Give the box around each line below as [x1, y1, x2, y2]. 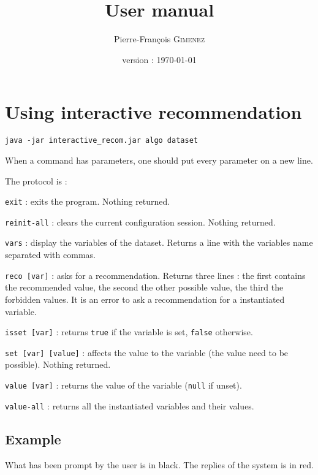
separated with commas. [5, 248, 96, 261]
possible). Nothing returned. [5, 358, 111, 371]
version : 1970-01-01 [122, 53, 197, 66]
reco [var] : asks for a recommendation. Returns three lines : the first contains [5, 268, 306, 281]
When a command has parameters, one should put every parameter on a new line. [5, 153, 313, 166]
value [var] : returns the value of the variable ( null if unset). [5, 379, 242, 391]
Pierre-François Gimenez [113, 32, 205, 45]
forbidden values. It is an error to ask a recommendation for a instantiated [5, 292, 285, 305]
